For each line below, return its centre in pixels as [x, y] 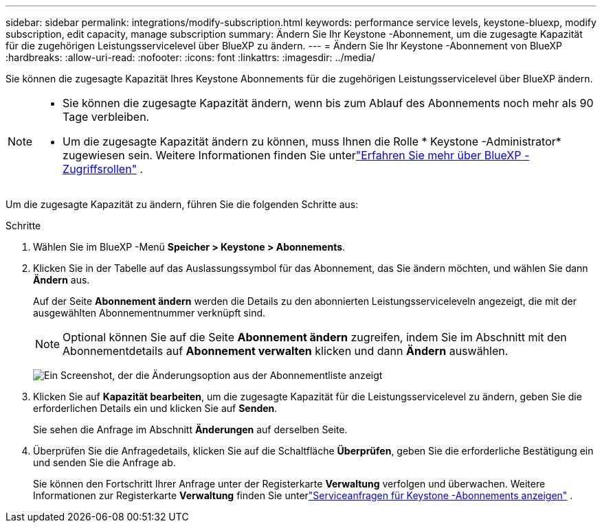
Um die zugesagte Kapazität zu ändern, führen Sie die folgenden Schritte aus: [182, 204]
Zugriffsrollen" [100, 169]
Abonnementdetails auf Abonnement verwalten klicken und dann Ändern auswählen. [286, 351]
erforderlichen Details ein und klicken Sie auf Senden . [155, 408]
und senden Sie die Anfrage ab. [104, 462]
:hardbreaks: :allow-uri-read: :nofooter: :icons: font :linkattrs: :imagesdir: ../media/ [190, 57]
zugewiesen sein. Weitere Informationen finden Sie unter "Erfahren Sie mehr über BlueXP [292, 155]
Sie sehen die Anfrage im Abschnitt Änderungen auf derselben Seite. [190, 429]
